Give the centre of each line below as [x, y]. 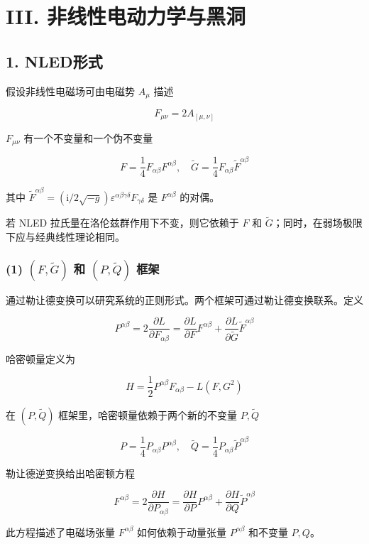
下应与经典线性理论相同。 [65, 236]
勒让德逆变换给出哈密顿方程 [70, 473]
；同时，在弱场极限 [318, 223]
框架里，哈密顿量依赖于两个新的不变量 [148, 414]
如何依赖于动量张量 [181, 532]
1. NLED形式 [54, 61]
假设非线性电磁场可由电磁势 [70, 91]
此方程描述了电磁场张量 [60, 532]
